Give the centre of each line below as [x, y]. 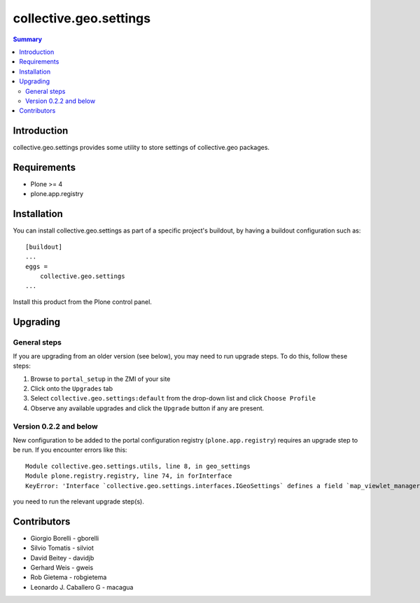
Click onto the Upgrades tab [72, 389]
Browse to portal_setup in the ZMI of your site [100, 379]
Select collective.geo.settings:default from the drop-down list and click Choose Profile [173, 398]
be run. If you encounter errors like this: [70, 450]
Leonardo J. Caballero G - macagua [82, 587]
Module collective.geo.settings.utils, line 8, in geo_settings [138, 466]
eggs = [37, 266]
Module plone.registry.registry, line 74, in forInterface [129, 476]
